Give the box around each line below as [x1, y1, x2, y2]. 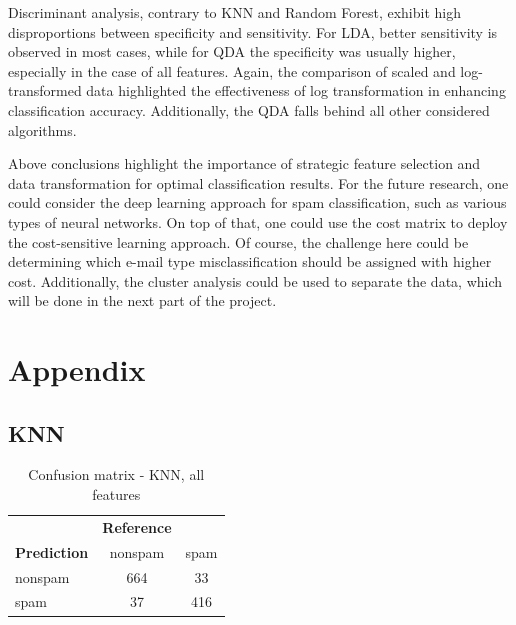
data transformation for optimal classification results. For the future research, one [8, 172, 509, 193]
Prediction [15, 541, 89, 562]
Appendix [8, 349, 146, 390]
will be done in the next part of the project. [8, 290, 277, 311]
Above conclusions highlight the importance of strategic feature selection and [8, 153, 481, 174]
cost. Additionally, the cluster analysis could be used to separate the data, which [8, 270, 503, 291]
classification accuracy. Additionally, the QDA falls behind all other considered [8, 99, 490, 120]
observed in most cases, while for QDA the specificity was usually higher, [8, 41, 456, 62]
